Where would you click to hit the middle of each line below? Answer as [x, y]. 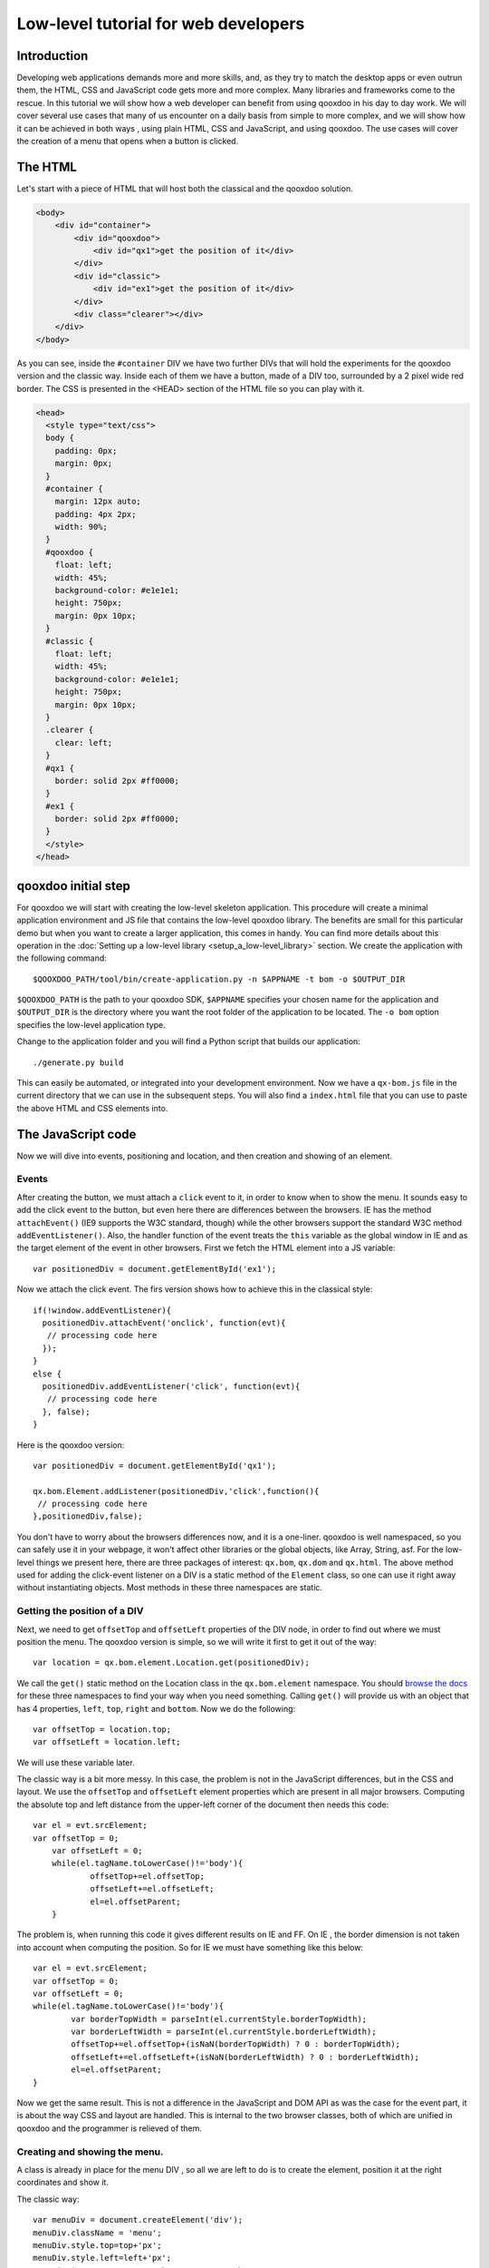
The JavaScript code [77, 1134]
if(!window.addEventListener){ [102, 1310]
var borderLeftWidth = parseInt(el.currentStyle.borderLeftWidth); [224, 2032]
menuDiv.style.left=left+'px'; [102, 2258]
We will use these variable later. [76, 1762]
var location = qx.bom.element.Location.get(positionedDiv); [171, 1663]
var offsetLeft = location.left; [107, 1742]
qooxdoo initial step [73, 886]
